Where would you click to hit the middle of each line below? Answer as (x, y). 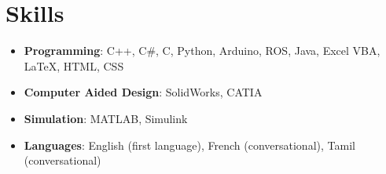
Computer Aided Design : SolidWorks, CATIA (143, 92)
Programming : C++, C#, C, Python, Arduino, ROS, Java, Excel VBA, (202, 51)
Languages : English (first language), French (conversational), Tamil (189, 145)
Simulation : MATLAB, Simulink (106, 118)
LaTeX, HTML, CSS (74, 65)
